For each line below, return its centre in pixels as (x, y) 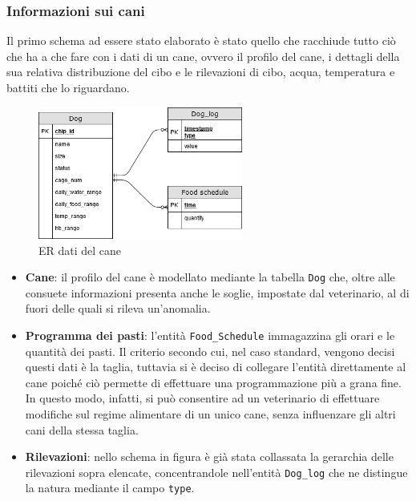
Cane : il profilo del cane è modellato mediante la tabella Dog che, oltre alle (210, 277)
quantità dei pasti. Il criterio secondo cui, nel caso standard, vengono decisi (210, 351)
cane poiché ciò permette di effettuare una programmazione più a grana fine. (213, 382)
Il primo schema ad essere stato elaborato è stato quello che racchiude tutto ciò (201, 40)
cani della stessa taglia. (82, 429)
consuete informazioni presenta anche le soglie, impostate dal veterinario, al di (217, 292)
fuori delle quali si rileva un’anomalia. (118, 308)
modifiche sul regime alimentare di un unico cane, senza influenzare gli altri (210, 414)
